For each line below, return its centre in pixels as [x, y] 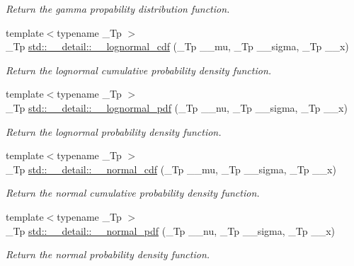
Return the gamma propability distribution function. [118, 8]
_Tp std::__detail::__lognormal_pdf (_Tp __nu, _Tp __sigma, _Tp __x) [177, 107]
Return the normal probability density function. [108, 254]
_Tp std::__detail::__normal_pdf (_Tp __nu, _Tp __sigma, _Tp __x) [171, 230]
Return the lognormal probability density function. [114, 131]
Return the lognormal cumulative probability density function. [139, 70]
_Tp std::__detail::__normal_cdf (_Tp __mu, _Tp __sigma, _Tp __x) [171, 169]
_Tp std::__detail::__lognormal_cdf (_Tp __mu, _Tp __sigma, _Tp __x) [177, 46]
